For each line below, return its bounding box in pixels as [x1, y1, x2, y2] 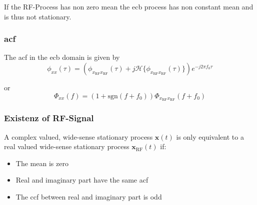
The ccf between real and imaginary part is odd [15, 192, 162, 202]
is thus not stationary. [4, 11, 71, 21]
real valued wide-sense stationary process [4, 141, 129, 152]
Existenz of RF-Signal [4, 112, 94, 124]
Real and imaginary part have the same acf [15, 175, 148, 185]
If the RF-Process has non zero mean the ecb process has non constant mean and [4, 1, 253, 11]
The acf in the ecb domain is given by [4, 52, 120, 62]
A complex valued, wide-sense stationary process [4, 131, 153, 142]
